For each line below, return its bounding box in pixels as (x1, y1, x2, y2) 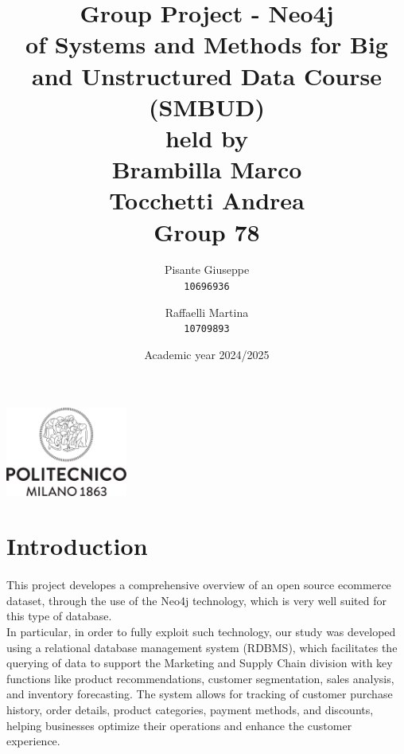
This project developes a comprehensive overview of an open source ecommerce (6, 576, 391, 593)
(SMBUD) (149, 90, 265, 123)
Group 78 (153, 215, 260, 248)
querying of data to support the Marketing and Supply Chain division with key (6, 654, 393, 671)
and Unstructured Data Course (32, 59, 382, 92)
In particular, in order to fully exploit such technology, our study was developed (6, 623, 396, 639)
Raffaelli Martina (165, 303, 249, 320)
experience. (6, 733, 60, 749)
